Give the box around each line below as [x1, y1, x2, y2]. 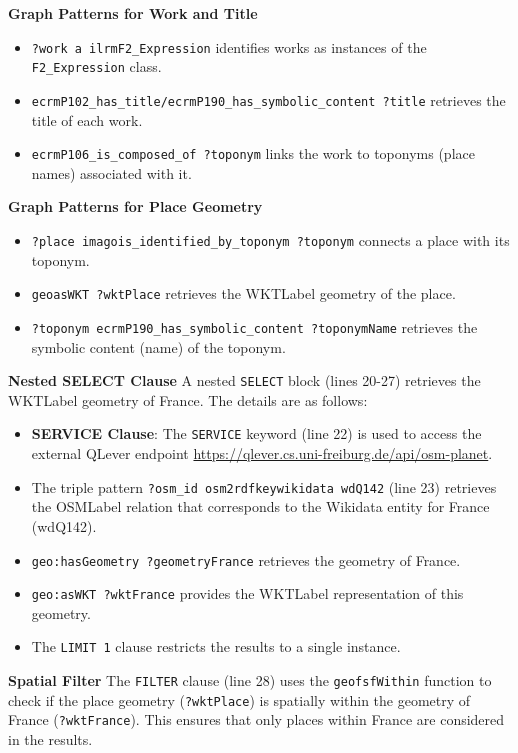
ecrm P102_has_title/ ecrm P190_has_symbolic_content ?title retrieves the [31, 89, 506, 110]
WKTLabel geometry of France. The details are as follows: [8, 389, 368, 410]
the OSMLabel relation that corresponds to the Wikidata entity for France [31, 496, 490, 517]
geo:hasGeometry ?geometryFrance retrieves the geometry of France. [31, 549, 461, 570]
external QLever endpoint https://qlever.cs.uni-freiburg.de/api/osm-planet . [31, 443, 493, 464]
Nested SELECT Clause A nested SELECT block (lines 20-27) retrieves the [8, 370, 481, 391]
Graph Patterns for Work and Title [8, 3, 258, 23]
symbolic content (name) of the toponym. [31, 336, 286, 357]
